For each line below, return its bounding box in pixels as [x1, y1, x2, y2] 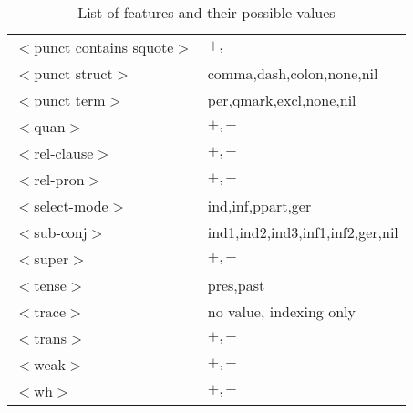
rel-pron [34, 169, 85, 190]
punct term [34, 89, 106, 110]
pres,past [207, 274, 265, 295]
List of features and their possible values [77, 2, 336, 23]
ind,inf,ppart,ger [207, 195, 312, 216]
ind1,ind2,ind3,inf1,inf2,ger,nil [207, 222, 398, 243]
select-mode [34, 195, 108, 216]
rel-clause [34, 142, 94, 163]
